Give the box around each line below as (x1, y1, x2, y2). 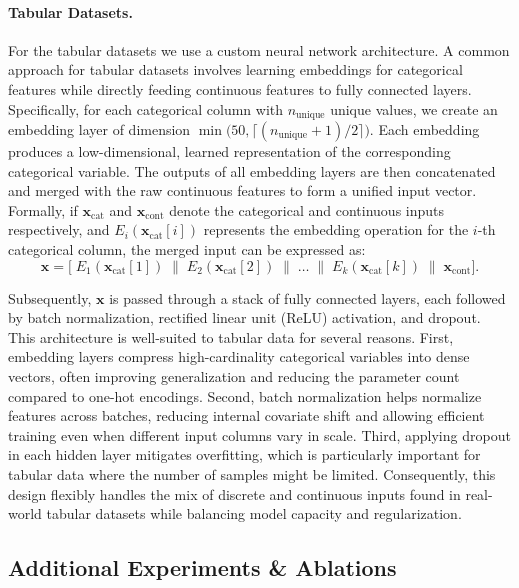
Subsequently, (8, 287, 92, 308)
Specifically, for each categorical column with (8, 98, 284, 119)
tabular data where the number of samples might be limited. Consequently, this (8, 463, 496, 484)
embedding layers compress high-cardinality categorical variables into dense (8, 346, 470, 367)
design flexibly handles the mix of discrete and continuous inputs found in (8, 483, 461, 504)
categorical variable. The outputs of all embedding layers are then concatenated (8, 160, 496, 181)
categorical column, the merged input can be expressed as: (8, 239, 366, 259)
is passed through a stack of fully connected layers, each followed (109, 287, 506, 308)
